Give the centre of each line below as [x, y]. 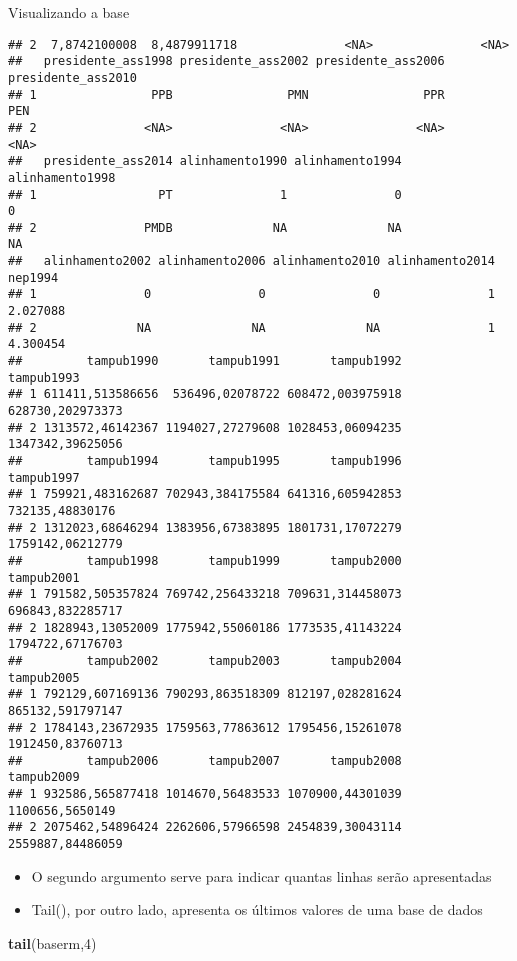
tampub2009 [44, 777]
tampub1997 [44, 477]
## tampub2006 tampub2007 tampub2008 [205, 760]
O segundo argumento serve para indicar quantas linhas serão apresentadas [261, 875]
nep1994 [33, 277]
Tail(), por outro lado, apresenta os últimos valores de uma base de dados [257, 909]
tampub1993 [44, 377]
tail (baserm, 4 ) [52, 942]
